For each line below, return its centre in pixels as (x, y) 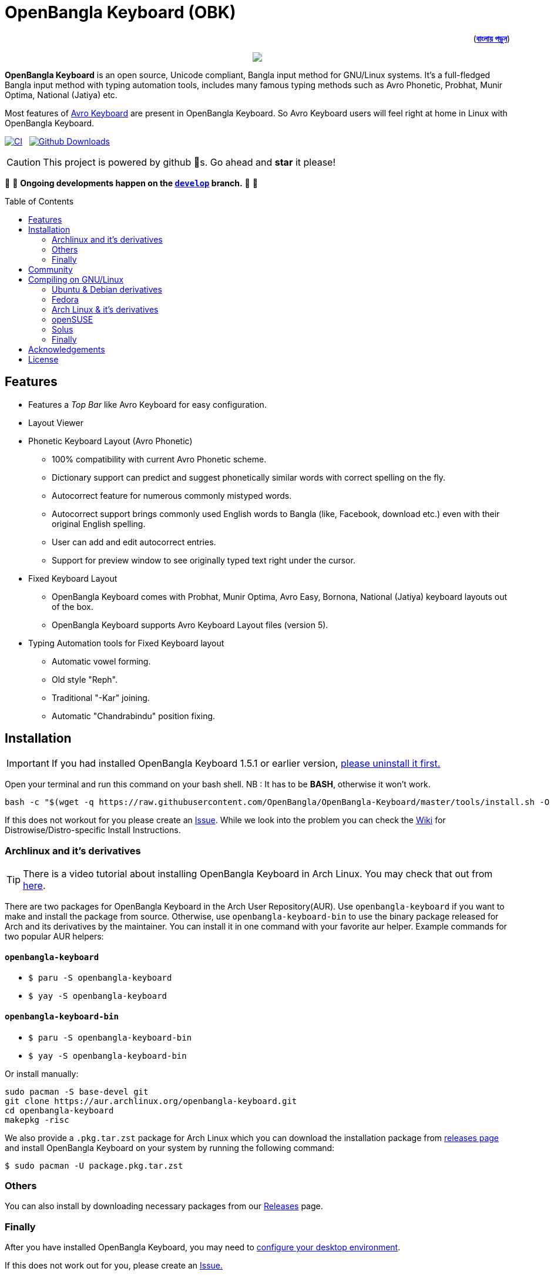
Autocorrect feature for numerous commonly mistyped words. (172, 495)
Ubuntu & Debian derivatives (107, 289)
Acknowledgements (67, 349)
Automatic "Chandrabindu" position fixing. (134, 716)
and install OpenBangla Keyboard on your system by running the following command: (170, 1147)
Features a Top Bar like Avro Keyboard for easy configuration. (147, 404)
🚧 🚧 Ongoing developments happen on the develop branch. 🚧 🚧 (131, 183)
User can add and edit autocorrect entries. (134, 542)
